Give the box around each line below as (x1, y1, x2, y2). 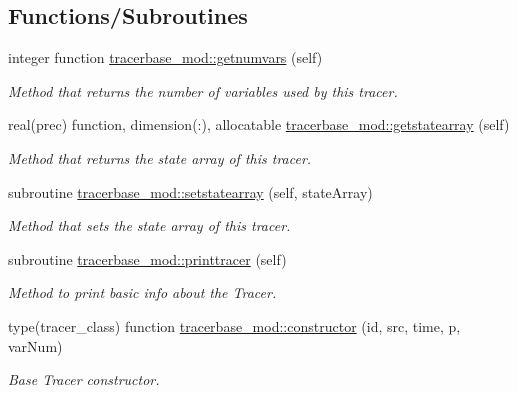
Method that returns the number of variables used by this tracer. (8, 80, 398, 101)
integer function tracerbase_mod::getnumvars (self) (8, 47, 323, 68)
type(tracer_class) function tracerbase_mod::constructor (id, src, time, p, (8, 315, 461, 336)
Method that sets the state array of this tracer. (8, 215, 291, 236)
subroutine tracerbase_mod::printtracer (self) (8, 248, 287, 269)
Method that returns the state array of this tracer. (8, 147, 312, 168)
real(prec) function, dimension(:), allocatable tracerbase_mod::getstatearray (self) (8, 114, 510, 135)
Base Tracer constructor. (8, 369, 160, 390)
